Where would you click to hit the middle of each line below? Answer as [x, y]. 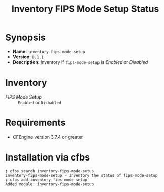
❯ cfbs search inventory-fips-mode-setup [50, 171]
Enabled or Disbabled [40, 102]
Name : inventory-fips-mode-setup [49, 51]
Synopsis [25, 37]
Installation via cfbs [48, 157]
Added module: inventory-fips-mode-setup [50, 184]
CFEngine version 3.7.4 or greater [48, 137]
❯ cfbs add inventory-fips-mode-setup [46, 180]
